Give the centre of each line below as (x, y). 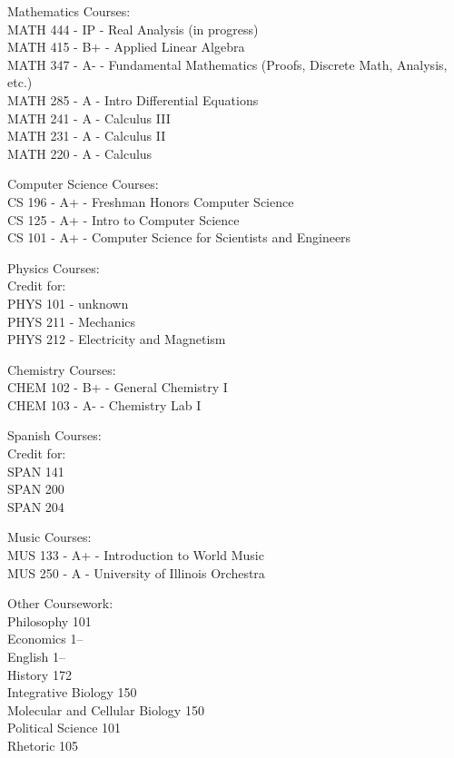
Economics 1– (45, 639)
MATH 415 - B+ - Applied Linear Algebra (126, 47)
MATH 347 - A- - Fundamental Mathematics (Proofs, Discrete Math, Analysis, (227, 64)
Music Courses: (49, 537)
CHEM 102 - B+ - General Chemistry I (118, 387)
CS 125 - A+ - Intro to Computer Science (123, 219)
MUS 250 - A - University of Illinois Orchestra (136, 572)
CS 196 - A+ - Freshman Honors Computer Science (151, 201)
